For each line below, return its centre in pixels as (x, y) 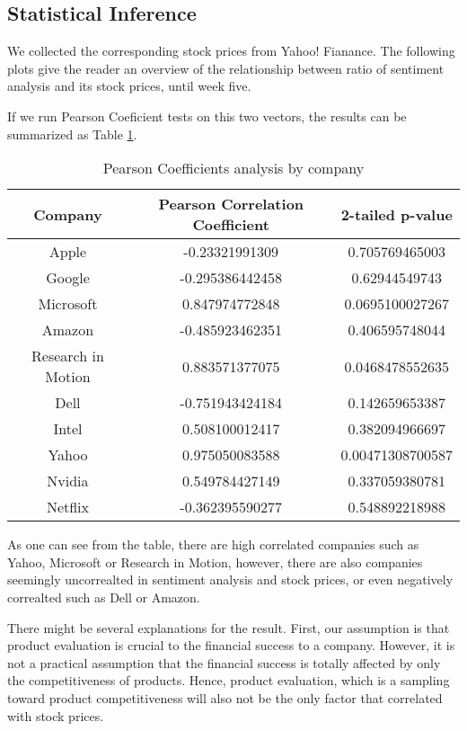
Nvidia (68, 481)
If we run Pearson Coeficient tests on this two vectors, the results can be (207, 116)
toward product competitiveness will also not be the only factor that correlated (225, 697)
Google (68, 278)
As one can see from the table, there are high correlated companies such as (213, 544)
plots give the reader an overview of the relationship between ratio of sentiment (226, 68)
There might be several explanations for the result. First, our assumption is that (229, 627)
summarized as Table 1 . (72, 134)
